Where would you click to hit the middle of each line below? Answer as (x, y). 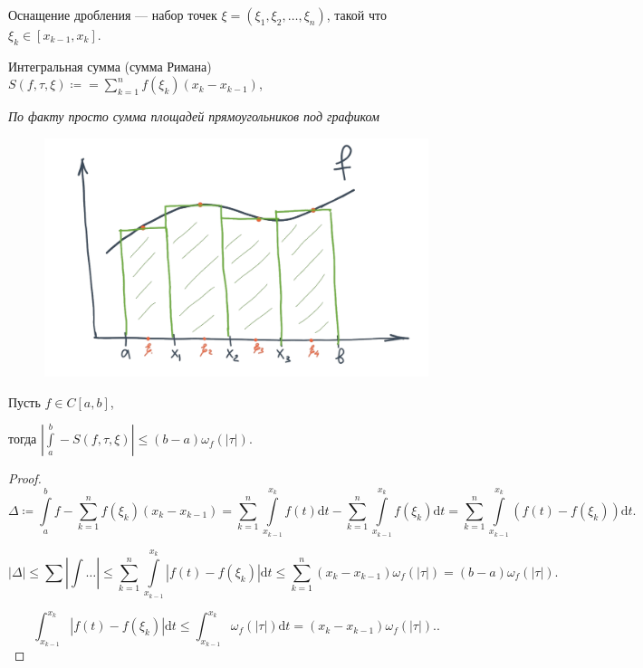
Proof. (25, 478)
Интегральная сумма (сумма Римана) (110, 66)
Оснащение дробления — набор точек (113, 14)
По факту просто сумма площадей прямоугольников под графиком (194, 116)
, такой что (356, 14)
